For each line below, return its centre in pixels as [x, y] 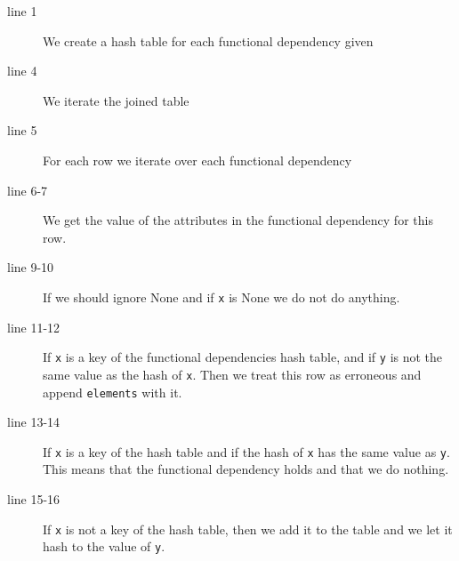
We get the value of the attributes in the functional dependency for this [238, 220]
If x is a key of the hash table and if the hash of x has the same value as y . [246, 451]
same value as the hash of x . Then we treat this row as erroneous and [232, 374]
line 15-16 [34, 499]
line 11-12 [34, 327]
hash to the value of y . [104, 546]
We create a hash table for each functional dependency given [208, 40]
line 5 [22, 130]
